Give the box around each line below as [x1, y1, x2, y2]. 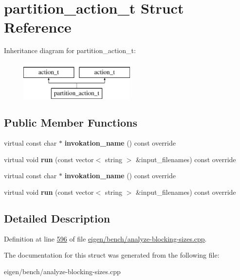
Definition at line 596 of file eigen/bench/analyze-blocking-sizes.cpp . [4, 233, 207, 243]
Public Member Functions [4, 115, 137, 130]
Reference [4, 17, 72, 37]
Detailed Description [4, 211, 111, 226]
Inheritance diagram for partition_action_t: [4, 45, 136, 56]
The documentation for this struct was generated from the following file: [4, 250, 220, 260]
